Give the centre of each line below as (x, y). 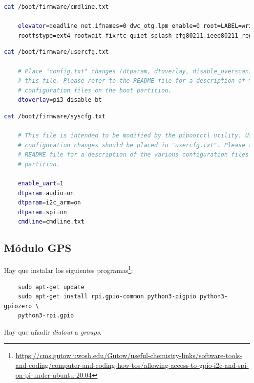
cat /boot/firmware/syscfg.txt (55, 116)
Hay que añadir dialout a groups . (53, 331)
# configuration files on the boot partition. (95, 90)
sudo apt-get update (51, 287)
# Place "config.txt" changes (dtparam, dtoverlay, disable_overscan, (135, 71)
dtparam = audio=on (46, 193)
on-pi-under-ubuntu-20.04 (53, 374)
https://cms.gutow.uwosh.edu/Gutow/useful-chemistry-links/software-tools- (129, 355)
